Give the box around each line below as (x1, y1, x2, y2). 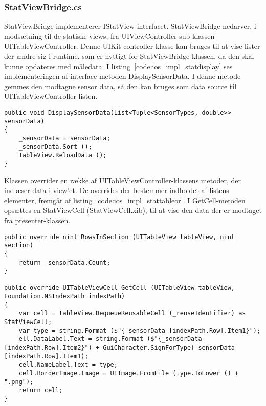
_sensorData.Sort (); (18, 143, 92, 151)
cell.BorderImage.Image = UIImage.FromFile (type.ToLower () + (18, 370, 239, 377)
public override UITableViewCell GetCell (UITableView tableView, (4, 284, 235, 292)
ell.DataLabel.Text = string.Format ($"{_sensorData (18, 335, 202, 343)
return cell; (18, 387, 63, 394)
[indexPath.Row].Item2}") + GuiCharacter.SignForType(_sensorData (4, 344, 235, 352)
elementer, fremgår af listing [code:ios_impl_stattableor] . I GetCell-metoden (4, 195, 246, 205)
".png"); (4, 378, 34, 386)
